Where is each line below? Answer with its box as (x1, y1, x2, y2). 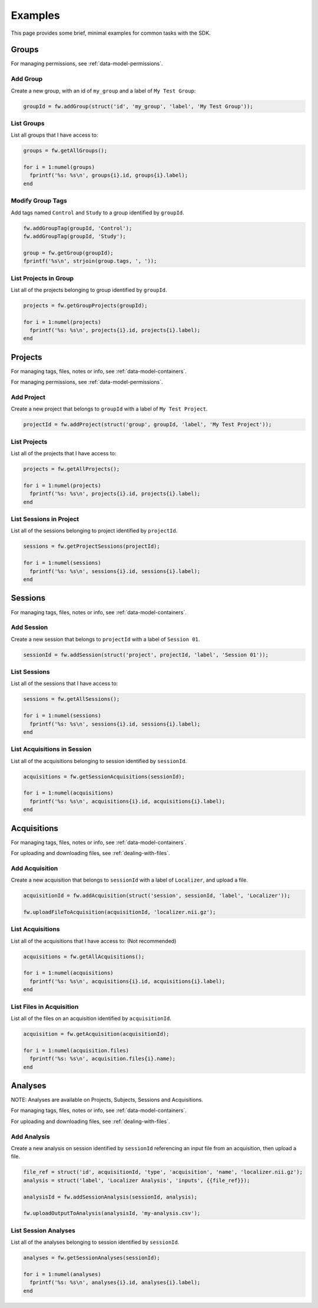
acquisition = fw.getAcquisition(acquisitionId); (23, 1031, 170, 1037)
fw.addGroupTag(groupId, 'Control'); (23, 224, 132, 231)
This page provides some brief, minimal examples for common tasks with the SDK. (11, 29, 211, 37)
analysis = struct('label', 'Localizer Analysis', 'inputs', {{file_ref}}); (23, 1177, 250, 1184)
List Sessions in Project (11, 515, 79, 524)
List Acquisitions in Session (11, 745, 92, 753)
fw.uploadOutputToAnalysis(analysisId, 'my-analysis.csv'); (23, 1210, 201, 1217)
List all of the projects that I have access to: (11, 450, 117, 457)
